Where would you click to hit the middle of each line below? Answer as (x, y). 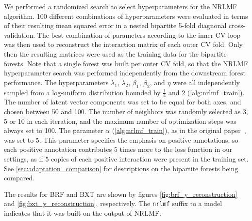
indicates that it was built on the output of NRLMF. (83, 213)
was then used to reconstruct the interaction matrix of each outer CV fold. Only (123, 44)
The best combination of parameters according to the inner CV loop (139, 35)
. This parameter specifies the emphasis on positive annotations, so (139, 140)
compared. (19, 178)
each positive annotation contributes (58, 149)
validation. (20, 35)
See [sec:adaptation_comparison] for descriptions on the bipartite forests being (121, 168)
